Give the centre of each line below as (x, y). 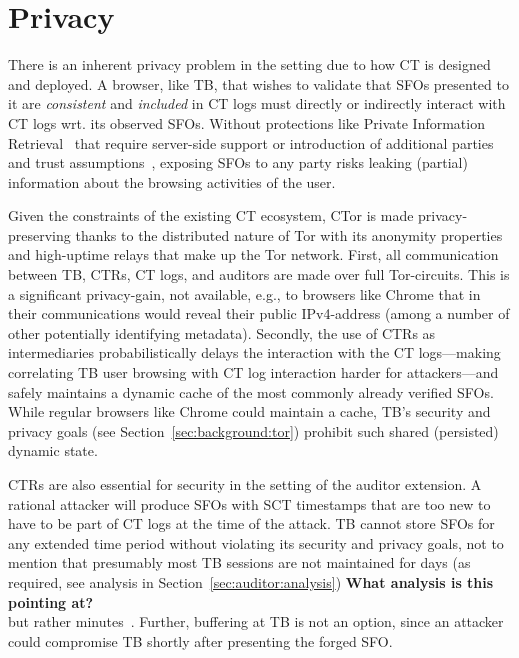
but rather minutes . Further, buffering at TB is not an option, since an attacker (256, 621)
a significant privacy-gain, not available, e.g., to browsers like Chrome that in (244, 293)
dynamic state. (53, 450)
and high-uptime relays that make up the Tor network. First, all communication (253, 254)
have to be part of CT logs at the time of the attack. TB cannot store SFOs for (251, 523)
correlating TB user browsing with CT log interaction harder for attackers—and (253, 372)
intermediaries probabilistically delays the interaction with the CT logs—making (254, 352)
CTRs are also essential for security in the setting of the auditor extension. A (245, 484)
